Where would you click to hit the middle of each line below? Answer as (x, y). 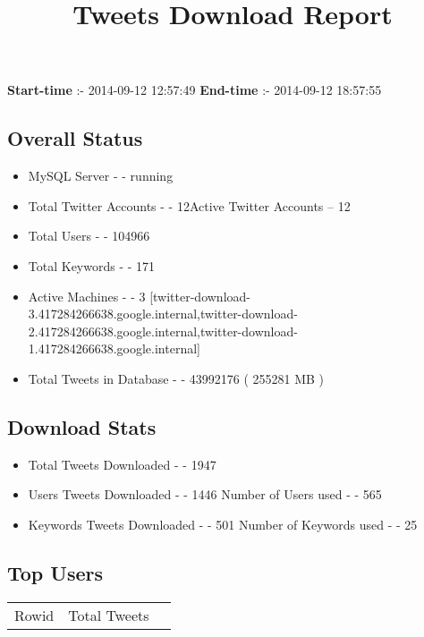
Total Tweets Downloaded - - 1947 (122, 464)
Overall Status (75, 138)
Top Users (55, 572)
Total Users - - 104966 (89, 236)
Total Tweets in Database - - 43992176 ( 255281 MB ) (176, 378)
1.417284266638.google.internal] (114, 348)
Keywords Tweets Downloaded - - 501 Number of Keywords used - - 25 (223, 524)
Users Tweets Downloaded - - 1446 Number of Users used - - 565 (205, 494)
